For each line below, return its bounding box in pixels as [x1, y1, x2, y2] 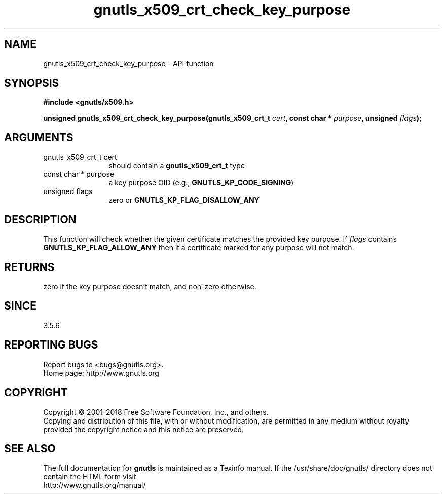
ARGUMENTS [4, 131, 73, 144]
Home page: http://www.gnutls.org [43, 368, 159, 377]
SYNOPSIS [4, 76, 59, 90]
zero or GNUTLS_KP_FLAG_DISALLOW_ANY [108, 196, 260, 205]
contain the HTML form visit [43, 472, 136, 481]
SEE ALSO [4, 442, 56, 455]
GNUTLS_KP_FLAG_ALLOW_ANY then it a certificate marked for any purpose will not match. [43, 243, 354, 252]
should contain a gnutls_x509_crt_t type [108, 161, 245, 170]
